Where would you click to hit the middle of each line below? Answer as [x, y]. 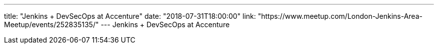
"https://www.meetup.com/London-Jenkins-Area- [340, 16]
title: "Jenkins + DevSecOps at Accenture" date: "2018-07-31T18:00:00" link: [130, 16]
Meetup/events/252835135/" [51, 24]
